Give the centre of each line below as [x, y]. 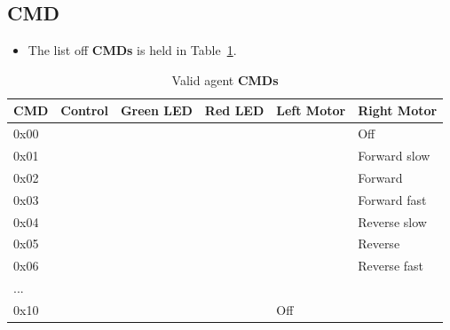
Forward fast [392, 199]
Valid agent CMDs [225, 79]
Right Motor [398, 110]
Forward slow [394, 156]
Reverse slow [392, 221]
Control [84, 110]
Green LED [156, 110]
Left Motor [311, 110]
